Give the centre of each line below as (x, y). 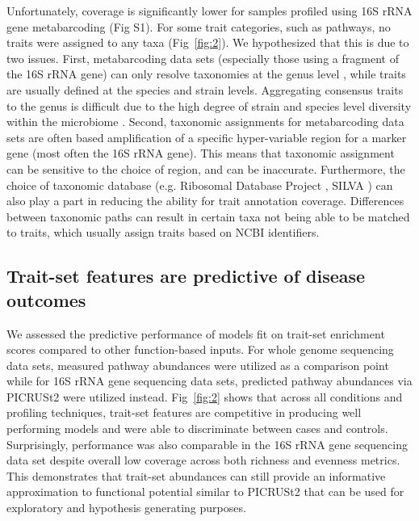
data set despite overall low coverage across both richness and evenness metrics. (203, 460)
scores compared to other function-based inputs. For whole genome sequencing (200, 349)
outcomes (46, 299)
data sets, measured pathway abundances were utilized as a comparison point (198, 365)
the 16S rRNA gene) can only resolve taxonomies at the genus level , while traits (206, 74)
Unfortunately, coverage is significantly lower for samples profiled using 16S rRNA (209, 11)
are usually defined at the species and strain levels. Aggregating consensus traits (205, 89)
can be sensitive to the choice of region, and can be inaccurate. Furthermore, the (206, 168)
